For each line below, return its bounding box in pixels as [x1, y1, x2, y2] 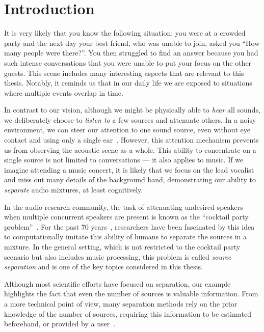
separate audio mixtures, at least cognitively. [4, 184, 143, 195]
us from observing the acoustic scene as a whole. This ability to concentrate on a [4, 144, 256, 155]
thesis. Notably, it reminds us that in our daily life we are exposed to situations [4, 77, 252, 88]
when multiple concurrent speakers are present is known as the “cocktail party [4, 211, 249, 222]
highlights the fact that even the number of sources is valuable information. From [4, 288, 258, 299]
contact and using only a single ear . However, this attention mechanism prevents [4, 134, 259, 145]
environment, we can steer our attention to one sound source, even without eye [4, 124, 250, 135]
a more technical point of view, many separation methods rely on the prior [4, 298, 237, 309]
